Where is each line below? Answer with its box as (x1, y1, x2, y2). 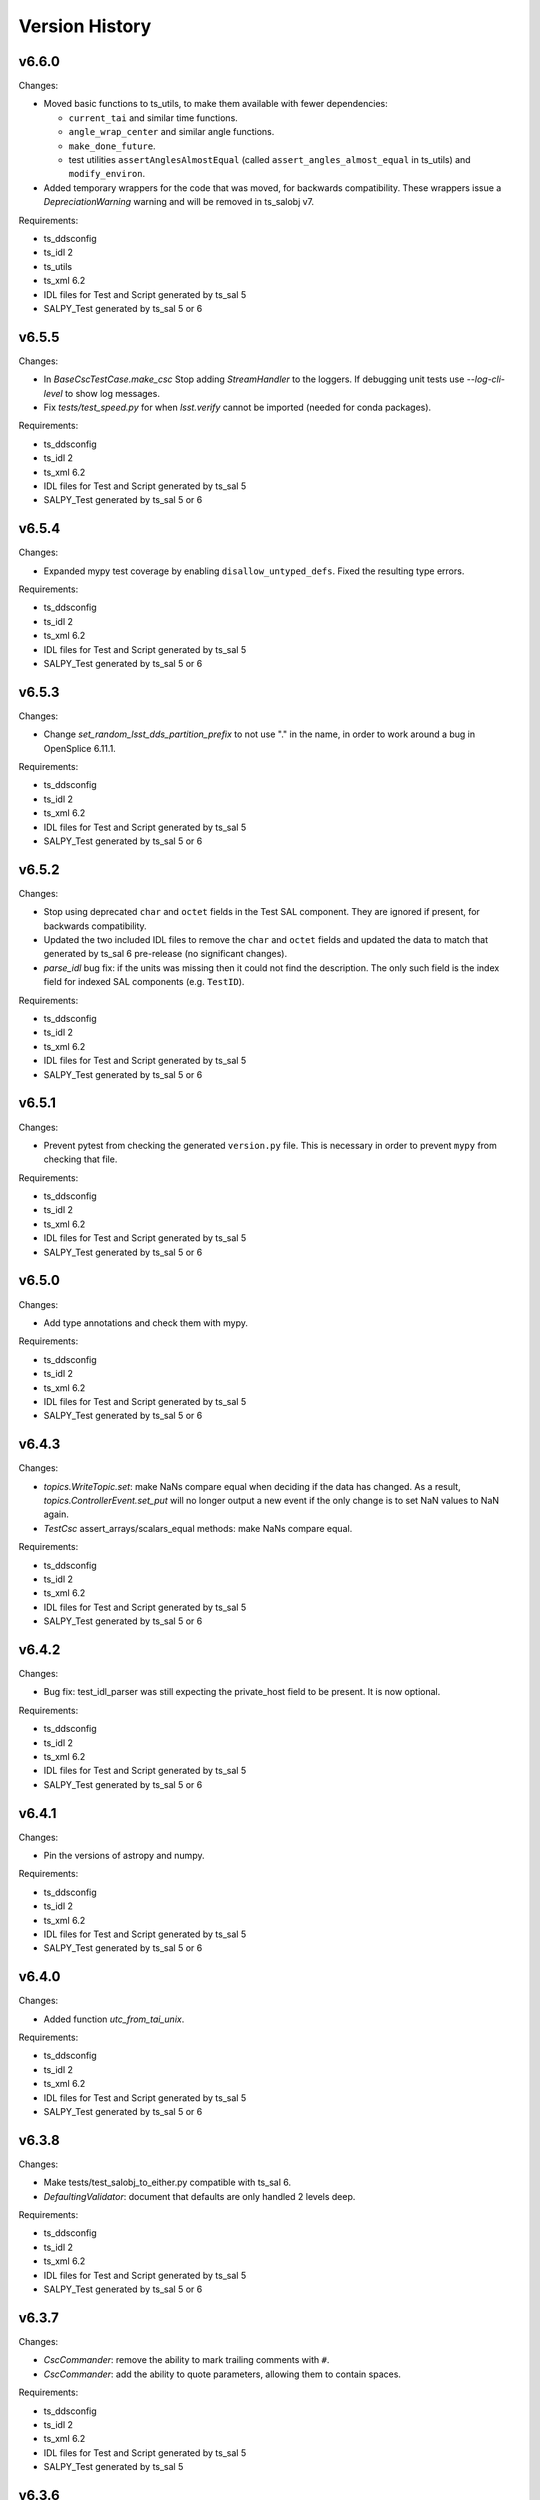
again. (43, 1508, 70, 1520)
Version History (18, 15, 152, 37)
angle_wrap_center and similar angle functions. (68, 126, 275, 138)
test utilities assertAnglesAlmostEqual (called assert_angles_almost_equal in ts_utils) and (68, 154, 471, 166)
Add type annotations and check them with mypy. (43, 1316, 249, 1329)
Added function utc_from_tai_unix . (43, 2013, 185, 2025)
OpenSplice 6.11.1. (43, 742, 117, 754)
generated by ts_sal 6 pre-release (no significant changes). (43, 948, 288, 960)
